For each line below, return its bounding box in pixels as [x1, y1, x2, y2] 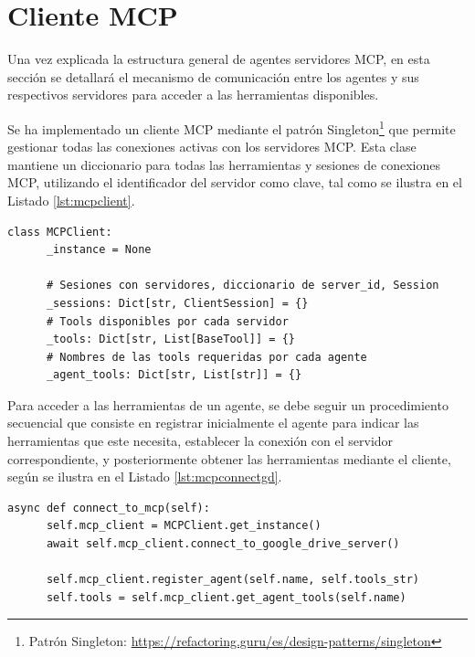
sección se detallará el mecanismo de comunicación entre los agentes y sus [7, 67, 419, 86]
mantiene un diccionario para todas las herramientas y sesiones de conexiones [7, 154, 440, 174]
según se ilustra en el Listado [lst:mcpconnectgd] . [7, 467, 282, 486]
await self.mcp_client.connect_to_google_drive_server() [46, 537, 400, 551]
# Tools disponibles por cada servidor [46, 314, 289, 328]
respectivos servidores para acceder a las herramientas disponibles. [7, 85, 379, 104]
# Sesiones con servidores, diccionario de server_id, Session [46, 279, 439, 292]
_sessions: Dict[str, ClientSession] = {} [46, 296, 309, 310]
